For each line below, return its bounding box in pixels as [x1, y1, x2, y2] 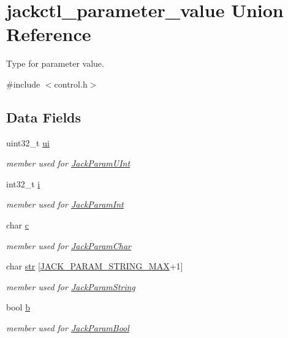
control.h [54, 77, 88, 90]
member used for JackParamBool [6, 321, 129, 334]
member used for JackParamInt [6, 198, 124, 211]
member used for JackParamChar [6, 239, 132, 252]
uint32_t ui [6, 136, 50, 149]
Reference [6, 21, 91, 47]
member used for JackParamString [6, 280, 135, 293]
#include [6, 77, 40, 90]
